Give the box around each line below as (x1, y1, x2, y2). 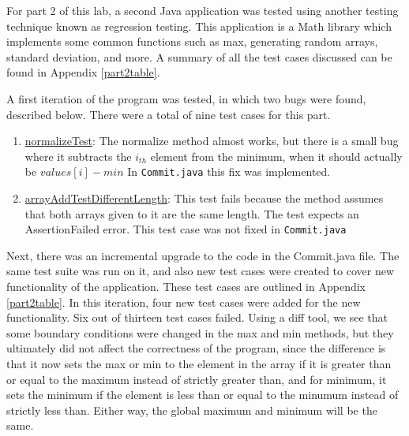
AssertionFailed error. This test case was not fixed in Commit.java (24, 221, 347, 237)
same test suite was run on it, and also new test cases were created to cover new (6, 263, 395, 279)
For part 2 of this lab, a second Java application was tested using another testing (6, 2, 399, 18)
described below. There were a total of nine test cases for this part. (6, 106, 331, 122)
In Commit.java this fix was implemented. (127, 163, 331, 180)
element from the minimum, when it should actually (150, 147, 403, 164)
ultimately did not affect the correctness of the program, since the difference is (6, 340, 386, 356)
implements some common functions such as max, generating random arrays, (6, 33, 378, 50)
